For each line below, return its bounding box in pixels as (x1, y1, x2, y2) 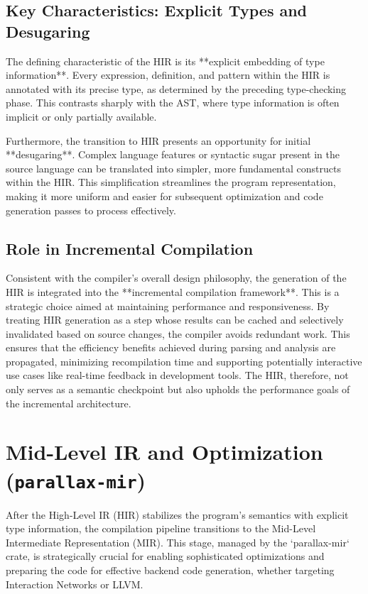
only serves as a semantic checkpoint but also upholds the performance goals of (6, 382, 350, 397)
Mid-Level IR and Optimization (6, 437, 323, 466)
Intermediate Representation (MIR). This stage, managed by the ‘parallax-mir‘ (6, 534, 350, 549)
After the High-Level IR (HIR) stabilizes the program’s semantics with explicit (6, 507, 349, 522)
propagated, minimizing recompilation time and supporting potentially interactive (6, 353, 362, 368)
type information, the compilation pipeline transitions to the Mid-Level (6, 521, 316, 536)
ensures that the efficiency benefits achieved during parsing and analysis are (6, 340, 336, 355)
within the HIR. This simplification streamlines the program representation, (6, 175, 336, 189)
